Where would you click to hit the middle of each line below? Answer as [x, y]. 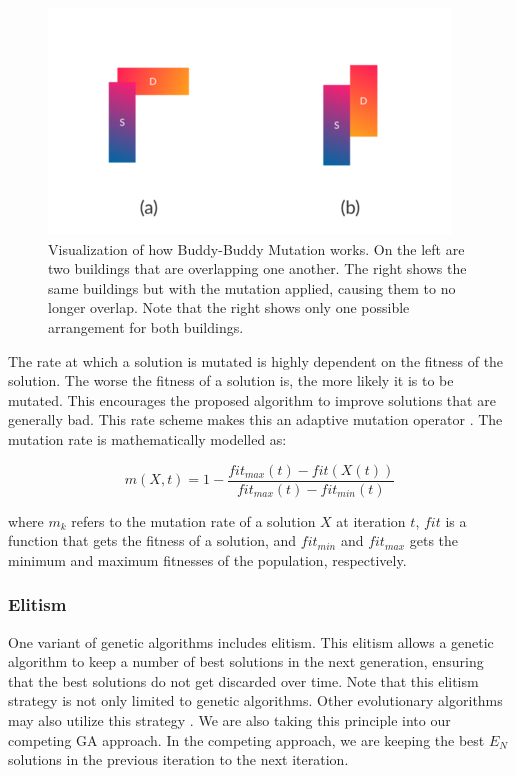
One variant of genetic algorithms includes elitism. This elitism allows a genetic [251, 641]
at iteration [371, 520]
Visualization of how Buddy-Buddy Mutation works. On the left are [256, 248]
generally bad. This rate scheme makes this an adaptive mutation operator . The [255, 419]
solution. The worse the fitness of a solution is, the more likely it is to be [231, 380]
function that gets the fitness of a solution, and [152, 540]
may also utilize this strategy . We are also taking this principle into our [229, 719]
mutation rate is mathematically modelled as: [147, 438]
